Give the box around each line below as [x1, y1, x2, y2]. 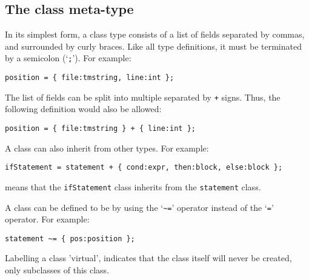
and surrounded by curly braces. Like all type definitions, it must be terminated [5, 39, 302, 52]
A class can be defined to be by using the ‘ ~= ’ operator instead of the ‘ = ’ [5, 201, 274, 213]
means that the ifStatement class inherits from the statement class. [5, 180, 261, 193]
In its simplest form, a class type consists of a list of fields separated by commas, [5, 28, 305, 41]
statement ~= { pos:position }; [5, 234, 135, 243]
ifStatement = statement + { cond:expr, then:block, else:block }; [5, 163, 283, 172]
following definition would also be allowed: [5, 102, 162, 115]
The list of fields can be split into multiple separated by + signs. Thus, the [5, 90, 281, 103]
